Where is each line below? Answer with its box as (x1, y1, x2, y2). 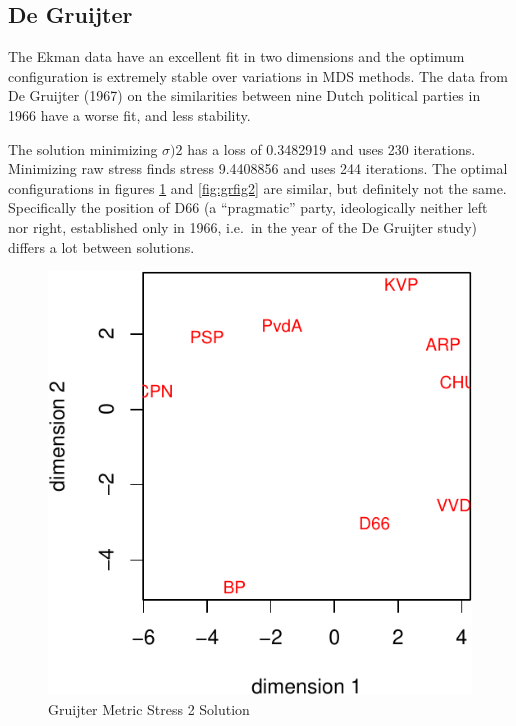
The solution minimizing (8, 138, 158, 159)
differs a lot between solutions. (8, 236, 195, 257)
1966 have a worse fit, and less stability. (8, 104, 251, 125)
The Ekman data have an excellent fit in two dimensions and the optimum (8, 46, 465, 67)
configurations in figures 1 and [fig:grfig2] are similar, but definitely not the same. (8, 177, 507, 198)
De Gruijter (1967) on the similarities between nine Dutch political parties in (8, 85, 481, 106)
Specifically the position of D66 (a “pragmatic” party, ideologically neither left (8, 197, 488, 218)
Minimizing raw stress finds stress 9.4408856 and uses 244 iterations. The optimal (8, 158, 508, 179)
